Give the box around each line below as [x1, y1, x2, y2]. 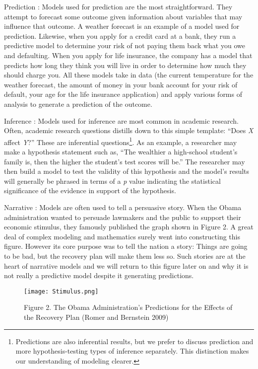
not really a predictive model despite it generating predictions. [4, 270, 194, 281]
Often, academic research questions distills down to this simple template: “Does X [4, 125, 254, 136]
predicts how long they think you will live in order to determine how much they [4, 60, 247, 70]
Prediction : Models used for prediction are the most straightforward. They [4, 1, 233, 11]
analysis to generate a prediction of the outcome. [4, 98, 152, 109]
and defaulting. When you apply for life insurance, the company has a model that [4, 50, 253, 60]
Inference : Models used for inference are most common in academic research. [4, 115, 239, 126]
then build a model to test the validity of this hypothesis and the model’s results [4, 166, 250, 176]
